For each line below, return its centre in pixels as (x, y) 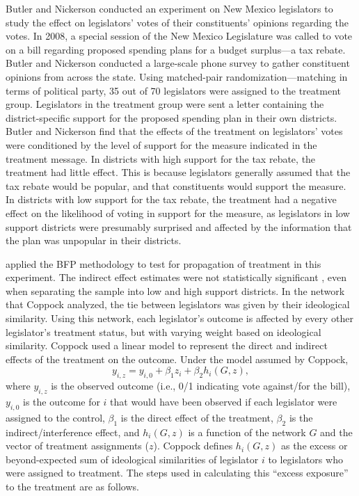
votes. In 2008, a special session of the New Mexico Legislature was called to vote (179, 36)
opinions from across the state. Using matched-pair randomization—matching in (177, 76)
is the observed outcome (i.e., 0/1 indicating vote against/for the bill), (201, 386)
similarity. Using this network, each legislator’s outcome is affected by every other (179, 318)
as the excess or (314, 446)
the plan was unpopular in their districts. (94, 240)
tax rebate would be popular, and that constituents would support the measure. (176, 185)
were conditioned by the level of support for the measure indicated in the (161, 144)
